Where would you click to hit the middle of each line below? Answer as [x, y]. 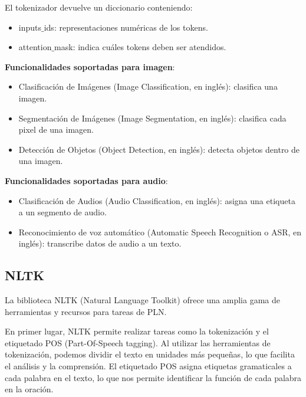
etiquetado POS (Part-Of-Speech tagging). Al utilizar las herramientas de [138, 342]
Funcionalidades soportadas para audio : [86, 180]
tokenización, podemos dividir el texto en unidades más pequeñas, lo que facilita [150, 354]
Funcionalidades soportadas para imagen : [90, 66]
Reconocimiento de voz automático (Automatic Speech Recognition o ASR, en [160, 232]
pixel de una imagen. [56, 129]
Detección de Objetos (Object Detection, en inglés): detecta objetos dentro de [159, 149]
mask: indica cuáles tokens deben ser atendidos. [140, 47]
